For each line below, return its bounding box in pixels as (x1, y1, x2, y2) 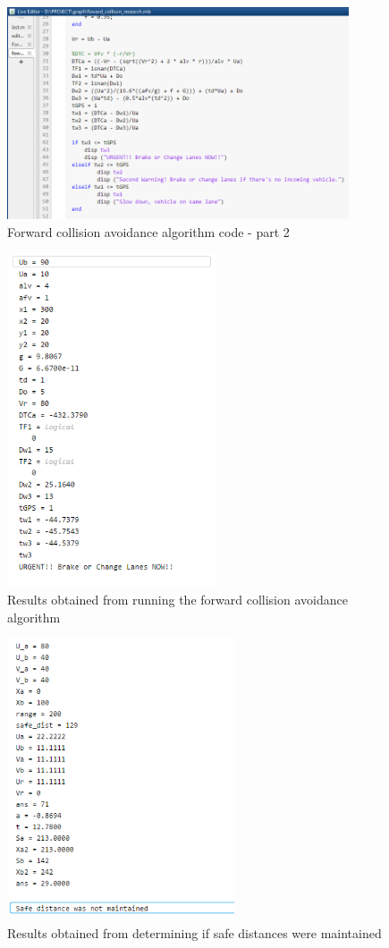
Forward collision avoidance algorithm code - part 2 (7, 222, 290, 241)
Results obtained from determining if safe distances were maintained (7, 923, 382, 942)
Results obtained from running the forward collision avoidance (7, 590, 348, 609)
